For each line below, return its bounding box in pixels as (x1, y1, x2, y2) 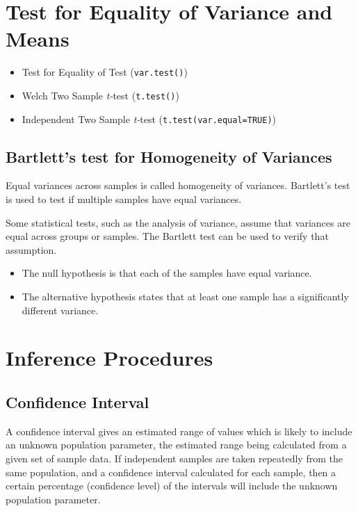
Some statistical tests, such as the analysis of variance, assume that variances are (6, 215, 350, 229)
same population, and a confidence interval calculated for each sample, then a (6, 464, 336, 479)
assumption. (6, 242, 57, 257)
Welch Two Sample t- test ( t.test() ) (22, 88, 179, 102)
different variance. (22, 302, 99, 317)
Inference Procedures (6, 343, 213, 372)
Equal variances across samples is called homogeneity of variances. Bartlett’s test (6, 178, 350, 193)
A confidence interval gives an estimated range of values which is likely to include (6, 423, 352, 438)
